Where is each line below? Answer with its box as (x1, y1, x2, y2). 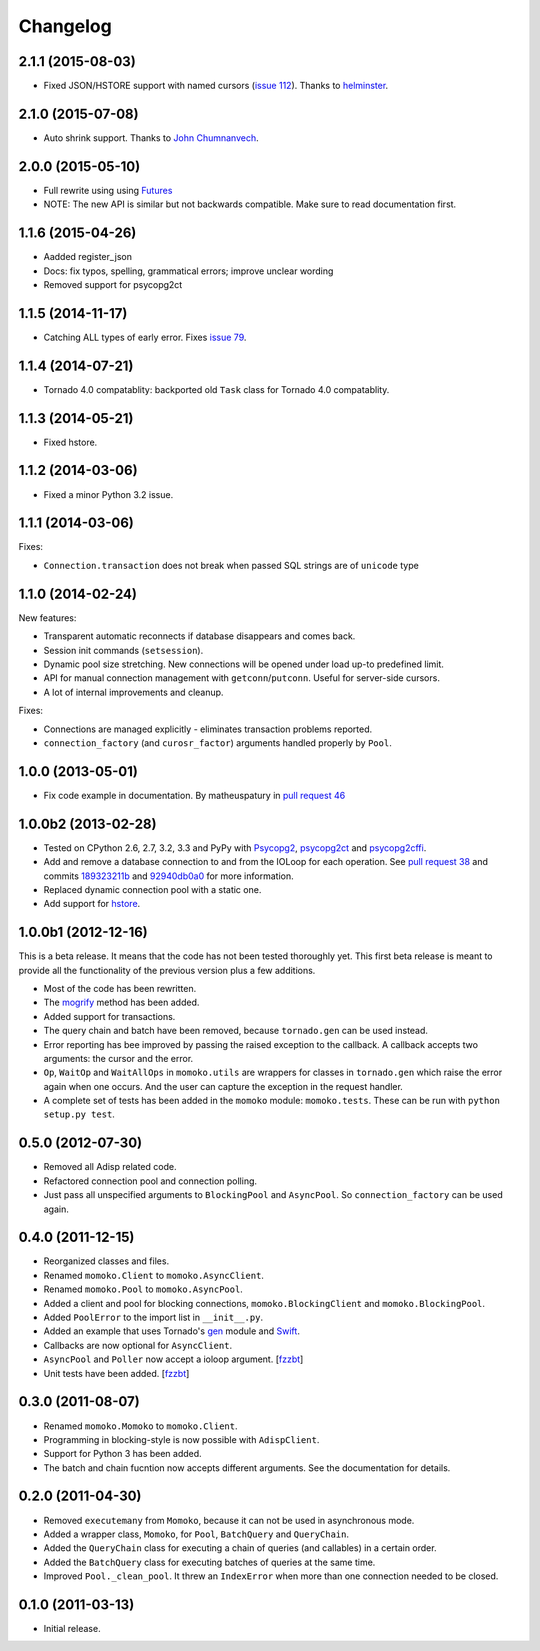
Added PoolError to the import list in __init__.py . (43, 1311, 264, 1324)
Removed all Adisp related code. (43, 1161, 177, 1173)
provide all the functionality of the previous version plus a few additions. (18, 964, 316, 976)
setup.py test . (43, 1108, 115, 1120)
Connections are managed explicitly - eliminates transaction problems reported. (43, 723, 373, 735)
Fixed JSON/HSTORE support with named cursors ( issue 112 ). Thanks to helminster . (43, 80, 389, 92)
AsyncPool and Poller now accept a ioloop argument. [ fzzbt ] (43, 1353, 304, 1365)
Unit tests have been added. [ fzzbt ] (43, 1367, 190, 1379)
